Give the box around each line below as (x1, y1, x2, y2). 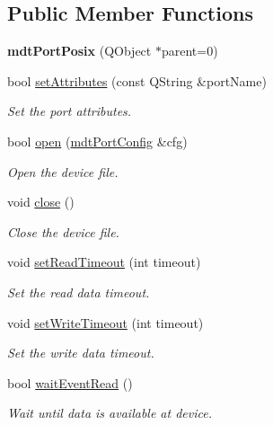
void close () (7, 192, 75, 211)
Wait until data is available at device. (7, 403, 212, 422)
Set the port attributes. (7, 102, 132, 120)
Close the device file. (7, 222, 119, 241)
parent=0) (161, 41, 218, 60)
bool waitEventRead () (7, 373, 133, 392)
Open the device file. (7, 162, 119, 181)
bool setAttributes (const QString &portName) (7, 71, 267, 90)
